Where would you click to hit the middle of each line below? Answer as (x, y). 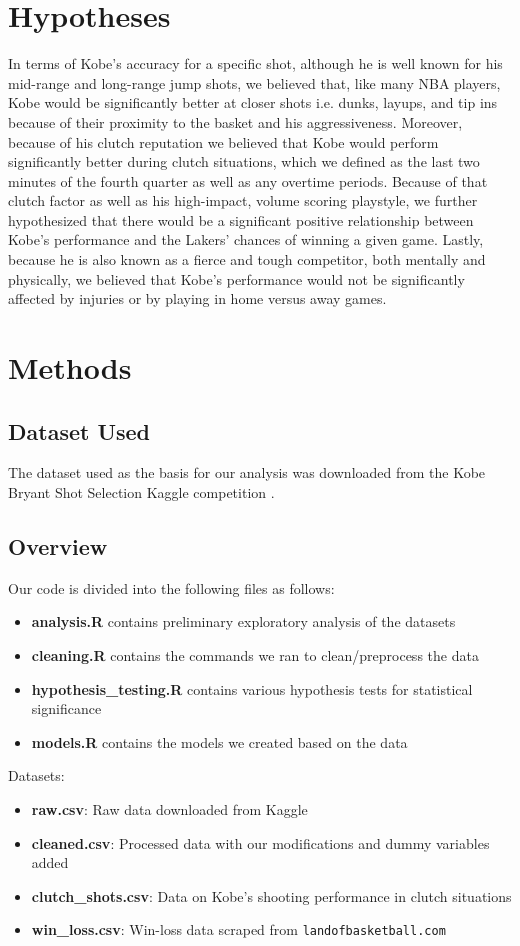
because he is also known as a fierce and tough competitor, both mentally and (247, 259)
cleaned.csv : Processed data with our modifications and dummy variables (260, 842)
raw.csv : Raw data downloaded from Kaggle (169, 808)
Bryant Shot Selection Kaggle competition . (141, 492)
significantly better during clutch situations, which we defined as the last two (244, 161)
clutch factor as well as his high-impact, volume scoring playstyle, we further (243, 200)
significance (66, 708)
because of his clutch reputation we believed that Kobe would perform (223, 141)
